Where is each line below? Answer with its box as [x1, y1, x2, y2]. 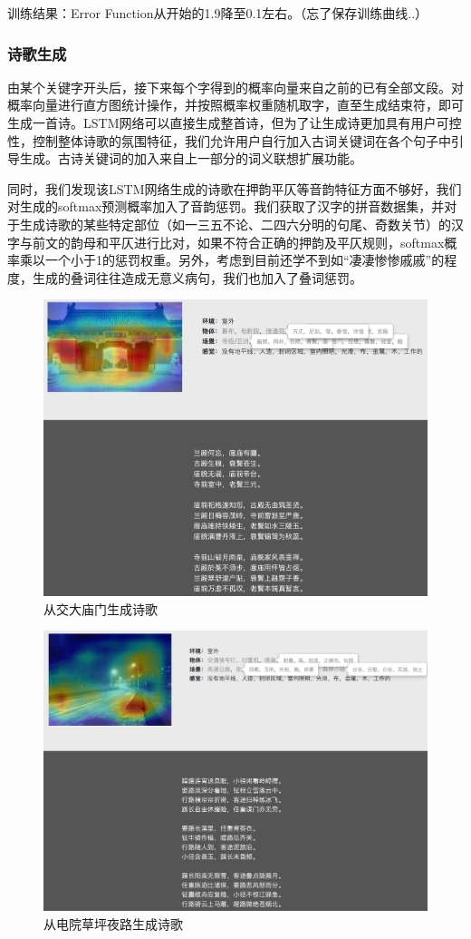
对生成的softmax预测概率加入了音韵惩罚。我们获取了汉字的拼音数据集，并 [7, 197, 445, 216]
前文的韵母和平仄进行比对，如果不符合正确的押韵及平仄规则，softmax [32, 232, 445, 251]
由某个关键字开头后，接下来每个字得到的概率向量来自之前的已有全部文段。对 [7, 77, 464, 96]
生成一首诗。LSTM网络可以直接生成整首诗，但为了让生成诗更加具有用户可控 [7, 113, 462, 132]
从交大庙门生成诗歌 [43, 599, 158, 618]
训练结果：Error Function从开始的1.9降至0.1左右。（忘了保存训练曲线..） [7, 4, 428, 22]
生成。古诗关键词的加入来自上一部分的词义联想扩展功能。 [19, 149, 362, 168]
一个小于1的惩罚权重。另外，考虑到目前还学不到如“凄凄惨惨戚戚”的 [44, 250, 445, 269]
